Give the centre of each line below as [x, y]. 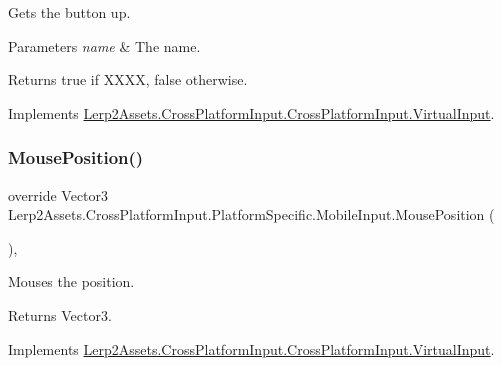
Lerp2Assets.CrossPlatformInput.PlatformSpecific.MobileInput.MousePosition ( [251, 214]
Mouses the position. [71, 281]
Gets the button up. [69, 12]
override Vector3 [58, 194]
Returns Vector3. [60, 314]
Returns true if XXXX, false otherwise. [128, 79]
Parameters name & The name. [104, 45]
